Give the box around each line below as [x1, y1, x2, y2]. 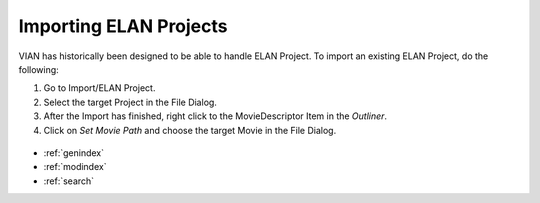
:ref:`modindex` [43, 161, 107, 173]
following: [18, 63, 59, 75]
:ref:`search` [43, 175, 95, 187]
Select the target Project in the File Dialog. [43, 96, 217, 108]
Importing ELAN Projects [18, 15, 229, 37]
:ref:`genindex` [43, 146, 105, 159]
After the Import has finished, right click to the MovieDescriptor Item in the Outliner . [43, 110, 388, 122]
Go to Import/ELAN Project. [43, 82, 156, 94]
